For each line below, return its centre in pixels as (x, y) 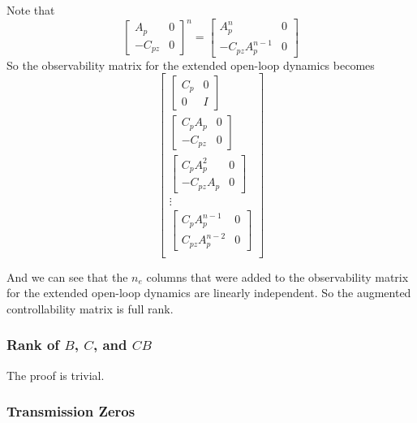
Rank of (33, 345)
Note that (31, 10)
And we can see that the (67, 276)
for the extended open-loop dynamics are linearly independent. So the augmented (209, 293)
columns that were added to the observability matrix (277, 276)
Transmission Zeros (71, 411)
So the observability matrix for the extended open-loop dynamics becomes (191, 65)
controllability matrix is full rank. (90, 308)
